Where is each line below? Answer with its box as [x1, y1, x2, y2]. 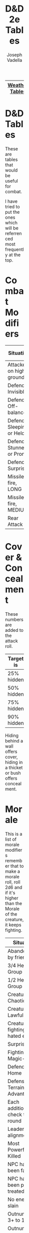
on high [7, 367, 25, 374]
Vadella [6, 57, 22, 63]
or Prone [7, 450, 28, 457]
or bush [5, 770, 21, 776]
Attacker [7, 361, 28, 368]
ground [7, 373, 24, 380]
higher [5, 895, 18, 901]
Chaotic [7, 997, 26, 1004]
